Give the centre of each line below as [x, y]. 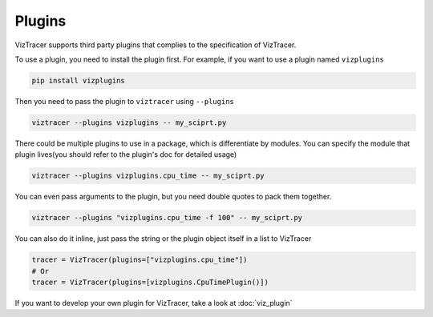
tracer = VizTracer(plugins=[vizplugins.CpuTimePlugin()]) [150, 282]
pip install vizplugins [79, 80]
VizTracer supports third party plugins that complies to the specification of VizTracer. [156, 45]
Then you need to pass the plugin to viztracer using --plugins [124, 101]
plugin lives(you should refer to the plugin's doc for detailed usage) [126, 154]
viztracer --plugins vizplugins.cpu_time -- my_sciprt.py [148, 176]
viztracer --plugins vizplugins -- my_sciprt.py [129, 122]
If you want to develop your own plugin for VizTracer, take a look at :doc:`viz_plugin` [154, 303]
